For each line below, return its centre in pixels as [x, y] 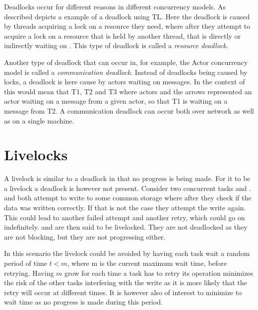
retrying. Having [29, 273]
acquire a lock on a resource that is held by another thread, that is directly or [122, 35]
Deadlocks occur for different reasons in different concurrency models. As [115, 6]
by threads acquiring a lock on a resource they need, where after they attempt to [127, 26]
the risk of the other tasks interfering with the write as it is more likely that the [126, 282]
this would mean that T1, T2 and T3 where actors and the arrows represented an [128, 91]
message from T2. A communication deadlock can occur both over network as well [129, 110]
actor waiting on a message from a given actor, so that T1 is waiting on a [116, 101]
